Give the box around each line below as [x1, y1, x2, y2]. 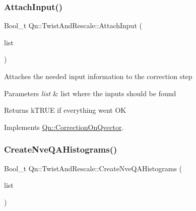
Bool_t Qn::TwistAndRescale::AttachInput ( [4, 20, 142, 31]
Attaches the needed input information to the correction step [4, 71, 192, 81]
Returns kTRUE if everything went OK [4, 105, 126, 115]
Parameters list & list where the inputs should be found [4, 88, 176, 98]
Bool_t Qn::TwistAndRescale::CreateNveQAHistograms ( [4, 163, 182, 173]
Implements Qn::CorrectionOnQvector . [4, 121, 124, 132]
